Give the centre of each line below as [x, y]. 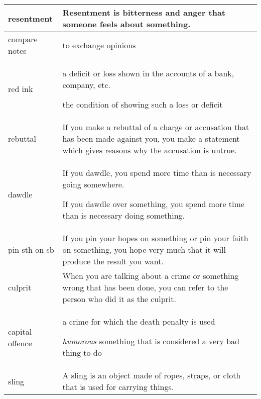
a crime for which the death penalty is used [139, 321]
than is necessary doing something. [123, 215]
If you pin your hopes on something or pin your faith [155, 238]
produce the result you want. [113, 261]
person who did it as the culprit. [119, 299]
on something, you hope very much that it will [144, 250]
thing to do [82, 353]
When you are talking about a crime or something [151, 276]
